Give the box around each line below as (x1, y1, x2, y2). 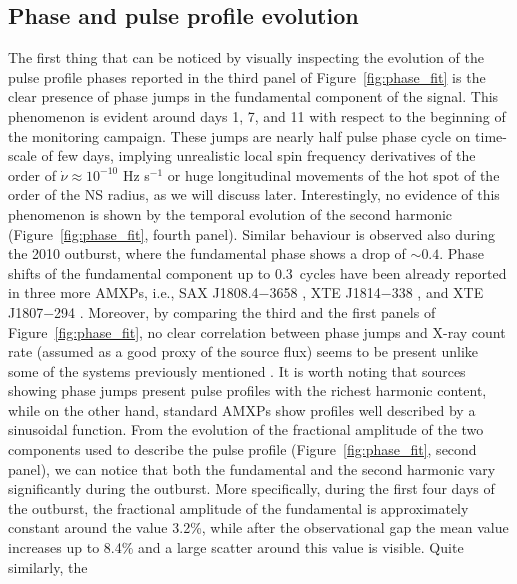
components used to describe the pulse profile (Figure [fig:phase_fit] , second (8, 439, 477, 460)
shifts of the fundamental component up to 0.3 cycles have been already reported (8, 262, 507, 283)
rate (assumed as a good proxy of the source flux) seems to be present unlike (8, 341, 479, 362)
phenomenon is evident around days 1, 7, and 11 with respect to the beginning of (8, 105, 506, 126)
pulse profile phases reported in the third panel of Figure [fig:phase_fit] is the (8, 66, 486, 87)
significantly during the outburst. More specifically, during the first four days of (8, 478, 495, 499)
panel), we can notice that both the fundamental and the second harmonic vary (8, 458, 496, 479)
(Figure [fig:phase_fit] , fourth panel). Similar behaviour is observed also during (8, 223, 495, 244)
